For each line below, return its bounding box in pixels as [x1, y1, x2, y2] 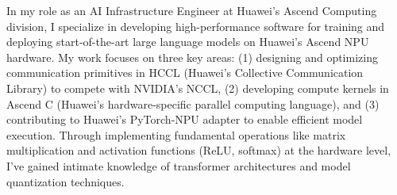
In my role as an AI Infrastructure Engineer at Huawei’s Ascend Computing [6, 2, 377, 18]
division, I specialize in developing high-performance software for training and [6, 17, 385, 34]
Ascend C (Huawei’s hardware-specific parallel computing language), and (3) [6, 95, 380, 112]
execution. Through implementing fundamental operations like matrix [6, 126, 346, 143]
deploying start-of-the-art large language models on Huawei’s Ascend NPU [6, 33, 369, 50]
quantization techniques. [6, 173, 125, 189]
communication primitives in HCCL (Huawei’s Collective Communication [6, 64, 364, 81]
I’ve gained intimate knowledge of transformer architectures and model [6, 157, 351, 174]
